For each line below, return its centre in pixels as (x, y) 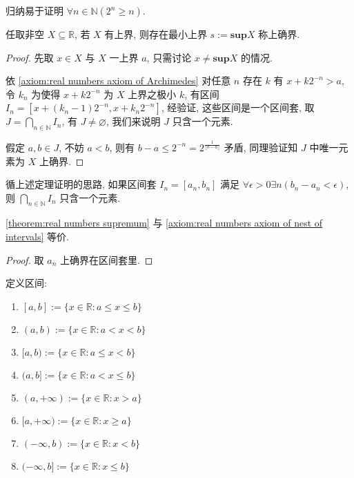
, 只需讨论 (169, 57)
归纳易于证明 (35, 10)
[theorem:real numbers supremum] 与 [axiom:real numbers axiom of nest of (164, 223)
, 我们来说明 (134, 121)
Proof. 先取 (30, 57)
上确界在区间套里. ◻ (106, 259)
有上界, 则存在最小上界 (156, 34)
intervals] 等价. (37, 237)
